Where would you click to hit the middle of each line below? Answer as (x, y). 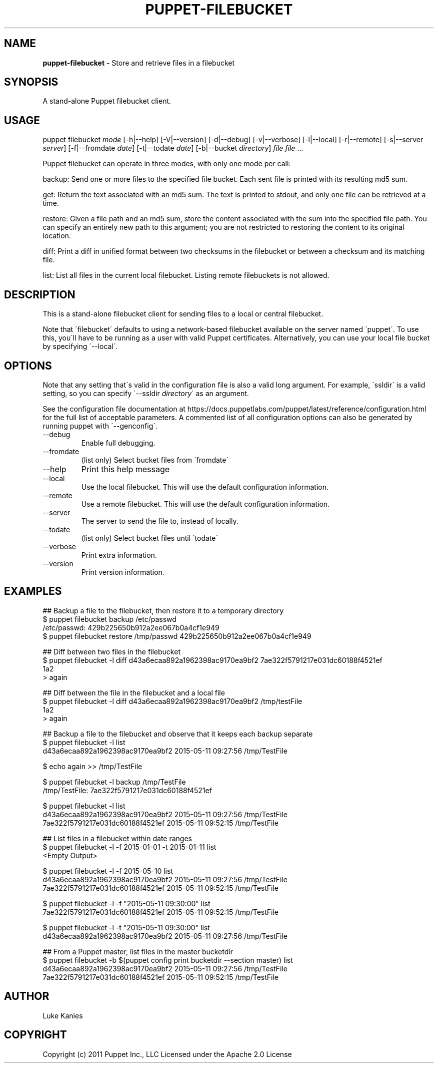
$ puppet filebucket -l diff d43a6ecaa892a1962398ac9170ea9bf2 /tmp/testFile (172, 701)
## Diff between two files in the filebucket (111, 651)
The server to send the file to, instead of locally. (160, 521)
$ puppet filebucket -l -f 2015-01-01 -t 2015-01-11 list (129, 847)
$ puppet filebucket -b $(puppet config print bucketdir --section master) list (168, 960)
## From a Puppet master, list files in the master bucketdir (138, 951)
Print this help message (125, 469)
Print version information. (123, 572)
